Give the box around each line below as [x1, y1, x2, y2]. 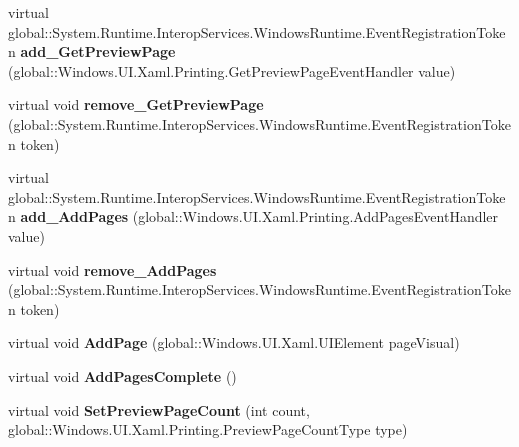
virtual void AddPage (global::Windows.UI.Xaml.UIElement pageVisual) [8, 332, 460, 353]
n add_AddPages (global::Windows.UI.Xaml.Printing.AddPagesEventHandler [8, 206, 499, 227]
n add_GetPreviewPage [8, 41, 176, 62]
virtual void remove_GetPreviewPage [8, 94, 264, 115]
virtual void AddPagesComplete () [8, 365, 237, 386]
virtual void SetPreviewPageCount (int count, [8, 399, 310, 420]
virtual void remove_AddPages [8, 259, 217, 280]
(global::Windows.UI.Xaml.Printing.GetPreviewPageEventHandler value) [8, 60, 456, 81]
